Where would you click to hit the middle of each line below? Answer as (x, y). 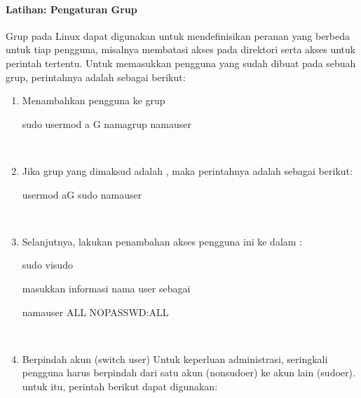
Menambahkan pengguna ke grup (94, 100)
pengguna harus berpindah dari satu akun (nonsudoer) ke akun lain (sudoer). (189, 372)
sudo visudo (47, 265)
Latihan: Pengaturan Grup (71, 9)
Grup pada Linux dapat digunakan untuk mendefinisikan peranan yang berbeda (178, 35)
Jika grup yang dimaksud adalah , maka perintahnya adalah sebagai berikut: (187, 170)
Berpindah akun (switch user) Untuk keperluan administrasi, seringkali (175, 358)
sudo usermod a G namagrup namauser (107, 123)
